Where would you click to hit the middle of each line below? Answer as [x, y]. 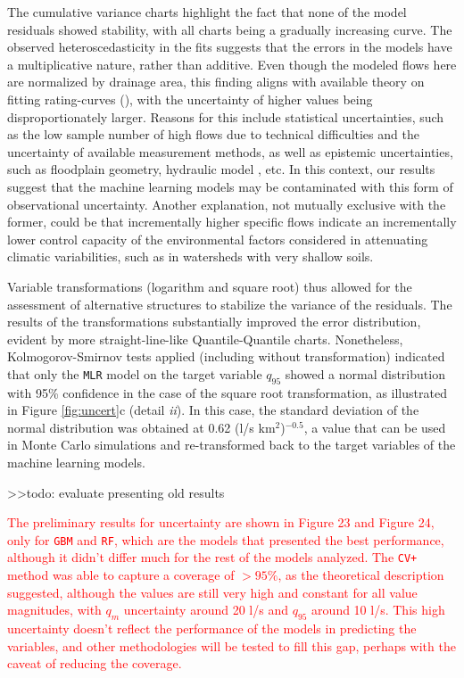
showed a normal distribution [365, 373]
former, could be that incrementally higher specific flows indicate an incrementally [232, 222]
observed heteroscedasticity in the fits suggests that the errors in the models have [230, 47]
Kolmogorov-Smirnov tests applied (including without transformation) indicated [226, 356]
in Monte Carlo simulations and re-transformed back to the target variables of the [232, 445]
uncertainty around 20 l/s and [206, 610]
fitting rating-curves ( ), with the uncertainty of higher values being [190, 99]
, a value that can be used [375, 427]
